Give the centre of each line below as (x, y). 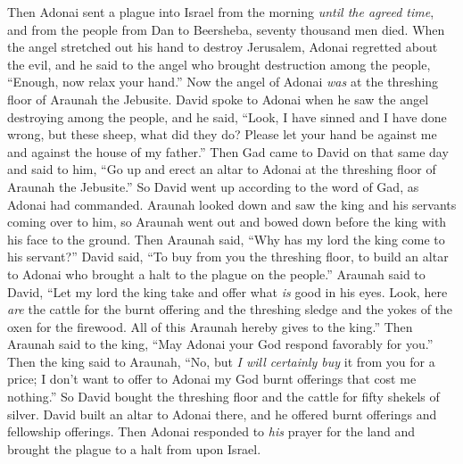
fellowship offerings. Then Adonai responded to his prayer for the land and (211, 431)
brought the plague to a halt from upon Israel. (134, 448)
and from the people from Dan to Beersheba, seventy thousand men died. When (226, 29)
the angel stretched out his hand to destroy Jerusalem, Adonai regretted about (223, 47)
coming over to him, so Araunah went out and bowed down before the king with (227, 222)
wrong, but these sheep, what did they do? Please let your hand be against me (222, 134)
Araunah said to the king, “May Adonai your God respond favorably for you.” (220, 344)
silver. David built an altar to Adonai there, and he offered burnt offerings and (222, 414)
